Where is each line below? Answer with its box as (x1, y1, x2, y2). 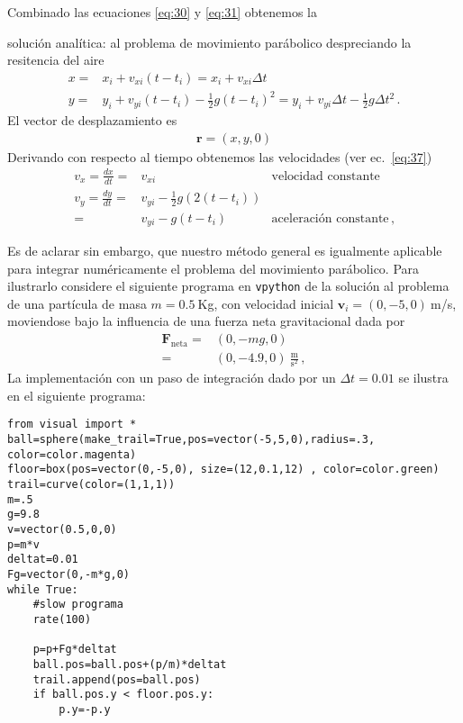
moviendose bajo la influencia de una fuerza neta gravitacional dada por (7, 312, 405, 330)
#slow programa (32, 598, 123, 611)
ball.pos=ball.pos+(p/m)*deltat (32, 657, 227, 671)
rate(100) (32, 612, 92, 626)
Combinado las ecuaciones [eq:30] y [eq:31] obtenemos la (7, 3, 318, 21)
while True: (7, 583, 78, 596)
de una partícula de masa (7, 294, 147, 312)
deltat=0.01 (7, 553, 78, 566)
